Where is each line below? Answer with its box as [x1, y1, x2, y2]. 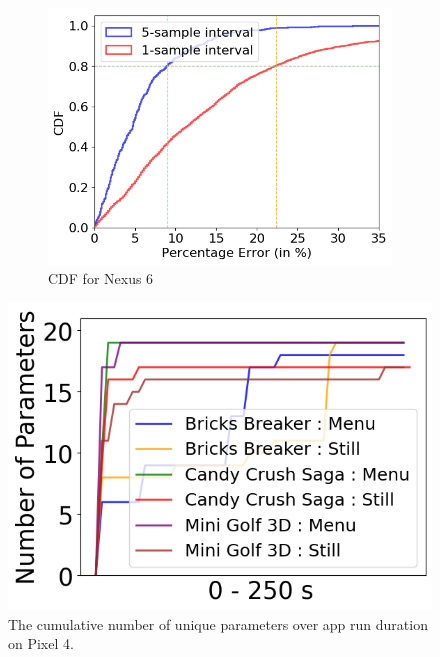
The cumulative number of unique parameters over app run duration [8, 613, 428, 634]
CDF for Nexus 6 [48, 268, 154, 289]
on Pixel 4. [8, 633, 74, 654]
